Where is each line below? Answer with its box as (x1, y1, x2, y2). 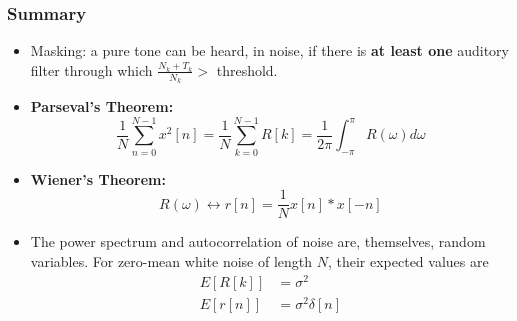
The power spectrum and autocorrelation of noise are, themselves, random (30, 231, 486, 252)
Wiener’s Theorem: (30, 168, 166, 189)
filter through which (30, 59, 153, 80)
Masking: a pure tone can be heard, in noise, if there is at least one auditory (30, 40, 509, 61)
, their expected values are (327, 251, 489, 272)
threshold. (216, 59, 278, 80)
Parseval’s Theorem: (30, 96, 174, 117)
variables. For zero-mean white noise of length (30, 251, 313, 272)
